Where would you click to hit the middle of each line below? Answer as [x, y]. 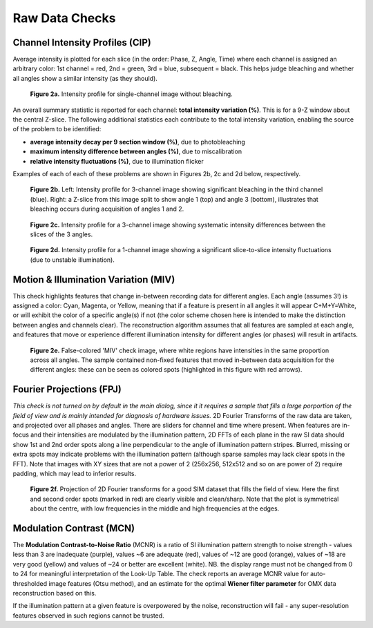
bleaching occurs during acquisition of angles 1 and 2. [107, 209]
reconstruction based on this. [55, 593]
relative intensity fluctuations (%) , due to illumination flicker [117, 161]
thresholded [30, 583]
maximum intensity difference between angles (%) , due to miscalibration [136, 151]
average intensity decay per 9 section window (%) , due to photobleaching [137, 142]
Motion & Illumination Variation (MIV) [94, 279]
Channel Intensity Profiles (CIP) [82, 42]
